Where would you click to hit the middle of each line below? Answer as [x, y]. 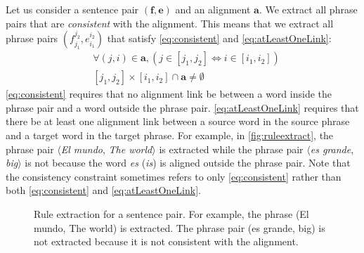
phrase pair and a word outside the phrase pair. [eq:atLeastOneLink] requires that [182, 107]
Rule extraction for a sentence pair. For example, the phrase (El [171, 214]
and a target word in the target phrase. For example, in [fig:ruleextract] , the [170, 135]
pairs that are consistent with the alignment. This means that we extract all [170, 23]
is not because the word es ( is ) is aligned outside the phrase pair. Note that [188, 163]
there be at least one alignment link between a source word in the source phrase [178, 121]
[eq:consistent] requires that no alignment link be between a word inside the [169, 94]
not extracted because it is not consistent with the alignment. [166, 241]
